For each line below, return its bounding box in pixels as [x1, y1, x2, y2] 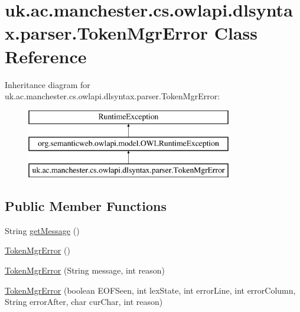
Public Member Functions [5, 197, 167, 215]
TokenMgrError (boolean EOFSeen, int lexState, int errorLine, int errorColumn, [5, 284, 296, 296]
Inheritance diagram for [5, 78, 90, 90]
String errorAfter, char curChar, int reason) [5, 295, 163, 308]
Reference [5, 44, 87, 68]
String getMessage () [5, 224, 80, 236]
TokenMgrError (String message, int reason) [5, 264, 165, 277]
